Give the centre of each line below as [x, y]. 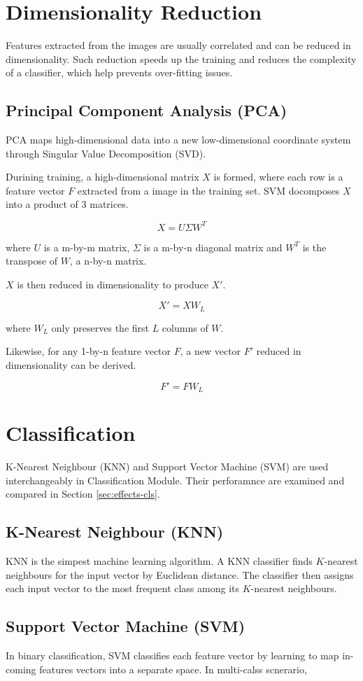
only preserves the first [100, 327]
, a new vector [211, 351]
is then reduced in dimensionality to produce [113, 284]
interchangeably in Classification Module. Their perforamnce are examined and [175, 480]
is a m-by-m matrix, [87, 247]
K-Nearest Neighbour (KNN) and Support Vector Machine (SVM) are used [167, 466]
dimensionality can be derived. [71, 365]
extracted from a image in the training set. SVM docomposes [208, 190]
